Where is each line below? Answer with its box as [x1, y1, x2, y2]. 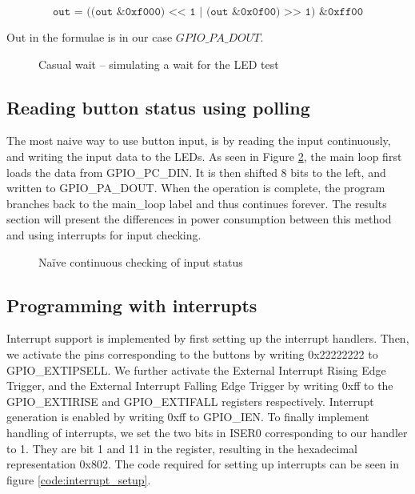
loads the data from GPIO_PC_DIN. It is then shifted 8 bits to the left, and [6, 163, 386, 180]
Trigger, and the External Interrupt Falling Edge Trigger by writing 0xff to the [6, 377, 393, 394]
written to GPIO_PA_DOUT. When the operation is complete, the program [6, 179, 385, 196]
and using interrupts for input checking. [6, 226, 202, 243]
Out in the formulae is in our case [6, 29, 173, 45]
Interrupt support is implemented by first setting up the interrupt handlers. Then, [6, 330, 409, 347]
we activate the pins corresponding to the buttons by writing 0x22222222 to [6, 345, 378, 362]
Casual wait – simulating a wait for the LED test [38, 55, 279, 72]
